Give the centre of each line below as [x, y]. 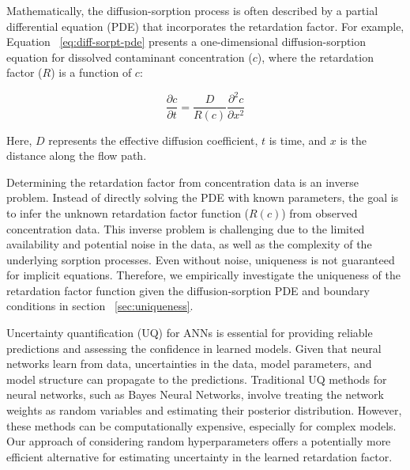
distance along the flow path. [77, 155]
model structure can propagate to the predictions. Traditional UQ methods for [197, 379]
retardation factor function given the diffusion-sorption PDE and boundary [188, 290]
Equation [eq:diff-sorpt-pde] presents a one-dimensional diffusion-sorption [186, 42]
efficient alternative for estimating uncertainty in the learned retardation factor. [199, 456]
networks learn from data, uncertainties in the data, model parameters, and [189, 364]
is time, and [298, 140]
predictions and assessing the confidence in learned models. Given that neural [194, 348]
